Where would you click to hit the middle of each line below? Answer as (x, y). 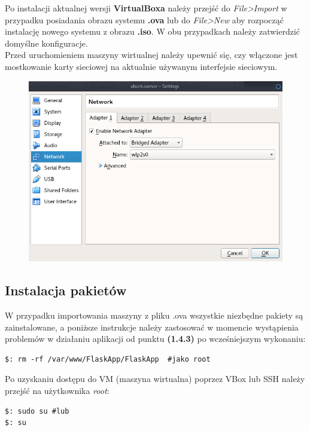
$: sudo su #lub (37, 411)
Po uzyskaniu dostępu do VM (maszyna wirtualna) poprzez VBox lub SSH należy (155, 379)
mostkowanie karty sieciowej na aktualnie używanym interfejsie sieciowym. (141, 66)
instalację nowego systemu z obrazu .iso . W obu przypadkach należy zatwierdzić (153, 31)
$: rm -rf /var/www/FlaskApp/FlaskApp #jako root (108, 359)
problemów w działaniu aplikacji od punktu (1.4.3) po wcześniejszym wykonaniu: (155, 339)
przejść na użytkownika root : (57, 390)
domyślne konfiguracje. (46, 43)
